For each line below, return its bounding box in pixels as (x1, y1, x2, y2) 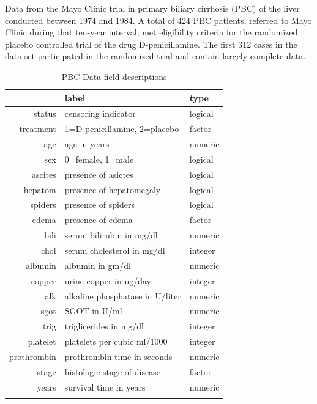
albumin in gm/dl (64, 259, 131, 271)
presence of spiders (64, 198, 135, 211)
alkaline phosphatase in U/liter (64, 289, 181, 302)
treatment (19, 122, 56, 135)
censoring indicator (64, 107, 136, 120)
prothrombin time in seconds (64, 350, 173, 362)
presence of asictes (64, 167, 133, 180)
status (34, 107, 56, 120)
